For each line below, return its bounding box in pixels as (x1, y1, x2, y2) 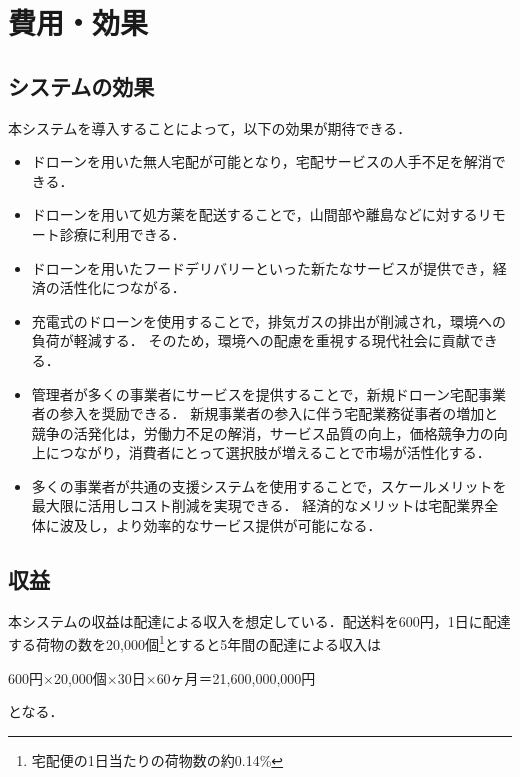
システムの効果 (8, 70, 155, 101)
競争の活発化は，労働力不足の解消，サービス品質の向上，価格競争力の (31, 422, 494, 443)
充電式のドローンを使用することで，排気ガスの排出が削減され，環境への (31, 310, 507, 331)
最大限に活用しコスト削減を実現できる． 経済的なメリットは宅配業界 (31, 495, 485, 516)
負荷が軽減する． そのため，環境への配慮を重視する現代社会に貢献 (31, 330, 470, 351)
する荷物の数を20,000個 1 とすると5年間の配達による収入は (8, 631, 381, 655)
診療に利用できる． (59, 223, 186, 244)
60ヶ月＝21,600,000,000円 (156, 667, 316, 688)
